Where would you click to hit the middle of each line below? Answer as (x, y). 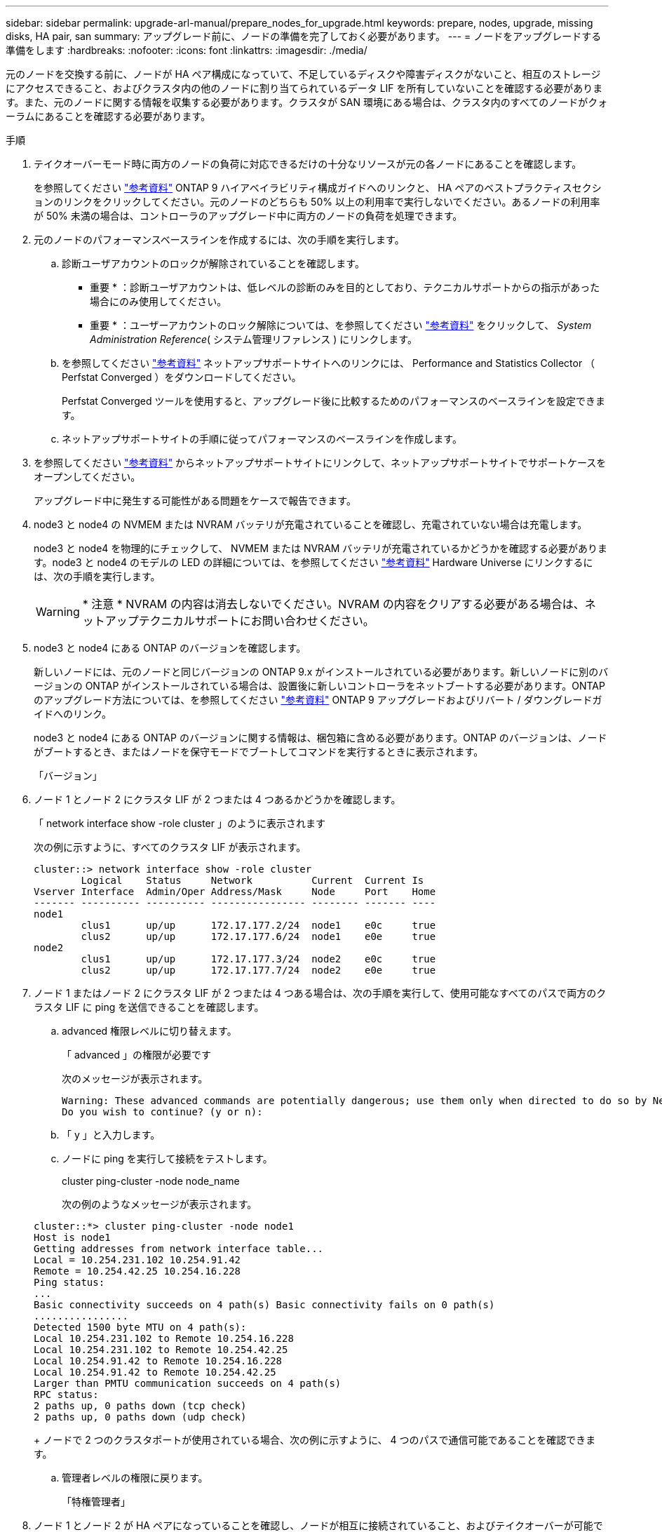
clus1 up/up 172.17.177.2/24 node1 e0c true (258, 925)
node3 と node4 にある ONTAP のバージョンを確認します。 (170, 648)
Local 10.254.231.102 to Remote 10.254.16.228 (164, 1338)
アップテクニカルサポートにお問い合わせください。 (239, 621)
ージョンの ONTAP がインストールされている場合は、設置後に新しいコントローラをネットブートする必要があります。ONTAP (319, 686)
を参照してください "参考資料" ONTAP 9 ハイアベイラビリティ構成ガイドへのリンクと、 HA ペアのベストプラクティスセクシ (318, 188)
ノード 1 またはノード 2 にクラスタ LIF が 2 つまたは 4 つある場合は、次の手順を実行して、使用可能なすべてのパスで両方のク (320, 993)
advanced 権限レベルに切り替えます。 (149, 1031)
